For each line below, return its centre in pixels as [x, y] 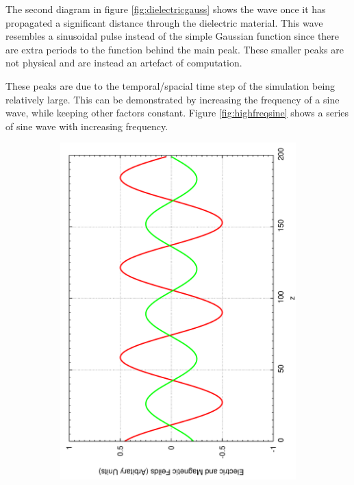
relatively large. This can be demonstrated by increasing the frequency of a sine [173, 99]
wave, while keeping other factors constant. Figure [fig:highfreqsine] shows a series [177, 113]
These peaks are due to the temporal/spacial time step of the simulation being [170, 85]
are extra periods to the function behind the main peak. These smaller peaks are [175, 49]
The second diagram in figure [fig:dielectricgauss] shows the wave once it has [166, 9]
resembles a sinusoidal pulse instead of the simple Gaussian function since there [173, 36]
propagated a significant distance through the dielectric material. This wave [164, 22]
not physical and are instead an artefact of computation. [124, 63]
